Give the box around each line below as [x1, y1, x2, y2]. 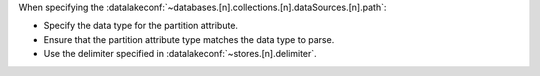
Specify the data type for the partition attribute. [43, 20, 239, 32]
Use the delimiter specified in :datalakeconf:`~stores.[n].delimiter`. [43, 48, 317, 60]
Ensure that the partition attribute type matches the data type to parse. [43, 33, 335, 45]
